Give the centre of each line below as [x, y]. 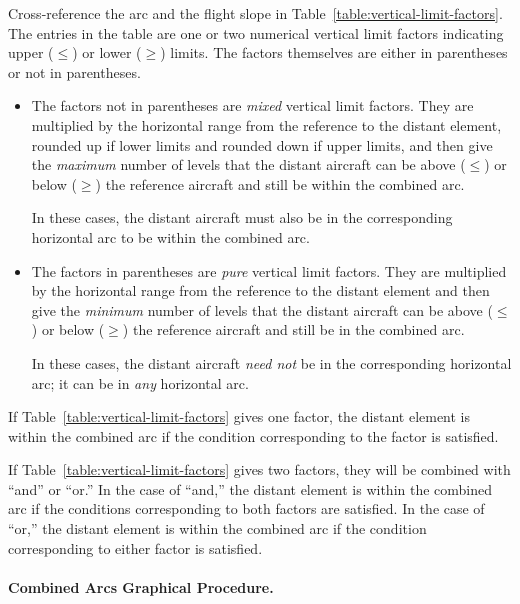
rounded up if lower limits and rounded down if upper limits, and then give [262, 144]
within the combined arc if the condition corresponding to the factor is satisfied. [253, 435]
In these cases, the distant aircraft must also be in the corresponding [242, 217]
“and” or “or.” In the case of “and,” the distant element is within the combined [250, 488]
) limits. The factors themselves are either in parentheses [334, 52]
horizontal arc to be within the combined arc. [170, 236]
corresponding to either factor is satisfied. [135, 547]
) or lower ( [107, 52]
